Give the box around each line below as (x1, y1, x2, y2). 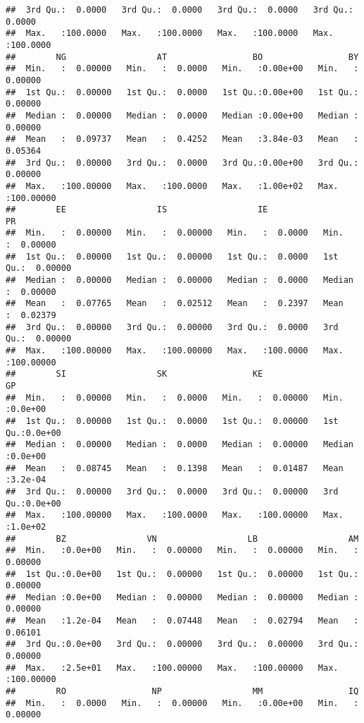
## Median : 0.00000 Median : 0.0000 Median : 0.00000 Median (6, 439, 353, 450)
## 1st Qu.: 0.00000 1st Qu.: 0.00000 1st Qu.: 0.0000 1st (6, 251, 339, 262)
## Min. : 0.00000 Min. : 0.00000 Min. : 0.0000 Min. (6, 228, 344, 238)
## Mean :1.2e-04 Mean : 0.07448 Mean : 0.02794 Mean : (6, 616, 359, 626)
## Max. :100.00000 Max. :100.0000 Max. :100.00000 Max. (6, 510, 344, 521)
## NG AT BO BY (6, 51, 359, 62)
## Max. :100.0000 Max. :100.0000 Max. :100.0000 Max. (6, 28, 334, 39)
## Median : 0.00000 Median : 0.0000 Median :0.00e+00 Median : (6, 110, 359, 121)
